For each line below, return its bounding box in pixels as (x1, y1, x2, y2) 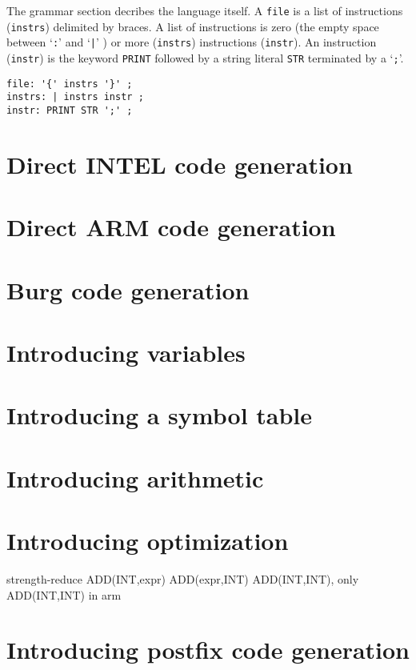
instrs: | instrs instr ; (6, 91, 144, 103)
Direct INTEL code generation (6, 147, 353, 180)
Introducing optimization (6, 524, 289, 557)
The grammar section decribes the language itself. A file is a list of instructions (6, 2, 403, 18)
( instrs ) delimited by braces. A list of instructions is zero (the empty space (6, 18, 379, 34)
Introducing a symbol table (6, 399, 313, 431)
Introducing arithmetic (6, 461, 264, 494)
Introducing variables (6, 335, 246, 368)
